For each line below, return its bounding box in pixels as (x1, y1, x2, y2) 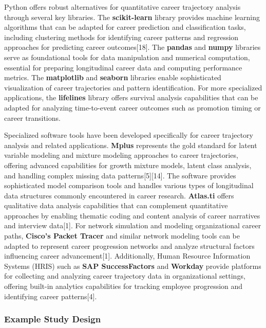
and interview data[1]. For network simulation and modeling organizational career (4, 220, 261, 231)
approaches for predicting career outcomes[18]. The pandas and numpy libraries (4, 42, 261, 52)
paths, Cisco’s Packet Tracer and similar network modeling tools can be (4, 230, 240, 241)
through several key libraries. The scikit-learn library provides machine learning (4, 11, 260, 22)
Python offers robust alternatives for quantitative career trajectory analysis (4, 2, 241, 12)
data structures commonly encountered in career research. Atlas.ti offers (4, 190, 234, 201)
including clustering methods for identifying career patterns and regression (4, 31, 239, 42)
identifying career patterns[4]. (4, 290, 97, 301)
